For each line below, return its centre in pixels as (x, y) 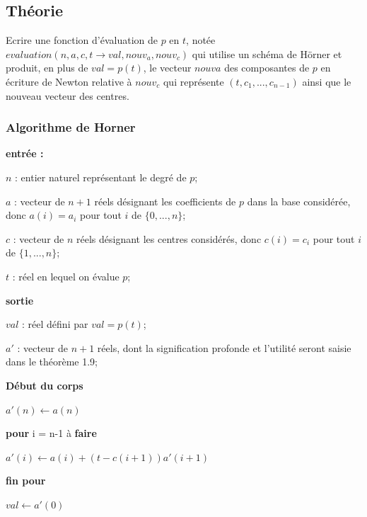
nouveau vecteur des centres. (68, 95)
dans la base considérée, (299, 201)
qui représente (193, 81)
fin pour (26, 481)
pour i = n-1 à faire (51, 433)
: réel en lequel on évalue (66, 276)
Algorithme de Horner (71, 127)
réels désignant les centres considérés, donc (169, 238)
